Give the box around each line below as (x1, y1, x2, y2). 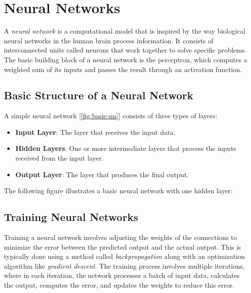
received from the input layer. (15, 153, 104, 163)
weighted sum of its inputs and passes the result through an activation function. (4, 64, 242, 74)
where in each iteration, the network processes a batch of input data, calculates (4, 270, 240, 280)
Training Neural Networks (4, 209, 138, 224)
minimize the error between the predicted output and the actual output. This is (4, 241, 241, 252)
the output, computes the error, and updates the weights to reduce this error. (4, 280, 234, 290)
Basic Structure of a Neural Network (4, 88, 194, 103)
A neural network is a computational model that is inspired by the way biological (4, 26, 246, 36)
